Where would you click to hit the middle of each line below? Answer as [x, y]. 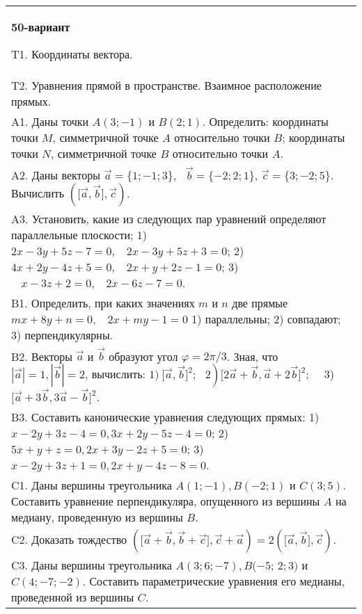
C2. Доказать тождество [69, 539]
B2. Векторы [42, 356]
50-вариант [41, 27]
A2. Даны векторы [56, 175]
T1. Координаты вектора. [72, 54]
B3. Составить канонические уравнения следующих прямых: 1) [165, 417]
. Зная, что [252, 356]
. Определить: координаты [265, 121]
